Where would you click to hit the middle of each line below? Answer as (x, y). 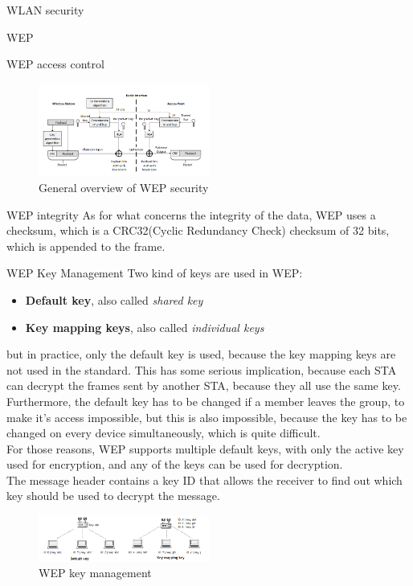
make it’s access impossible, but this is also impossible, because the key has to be (207, 417)
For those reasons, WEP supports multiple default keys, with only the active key (205, 448)
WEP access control (55, 64)
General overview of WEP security (124, 187)
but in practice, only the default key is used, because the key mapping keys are (201, 354)
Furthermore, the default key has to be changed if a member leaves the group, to (206, 401)
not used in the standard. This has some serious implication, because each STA (202, 369)
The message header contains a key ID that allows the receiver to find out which (204, 479)
